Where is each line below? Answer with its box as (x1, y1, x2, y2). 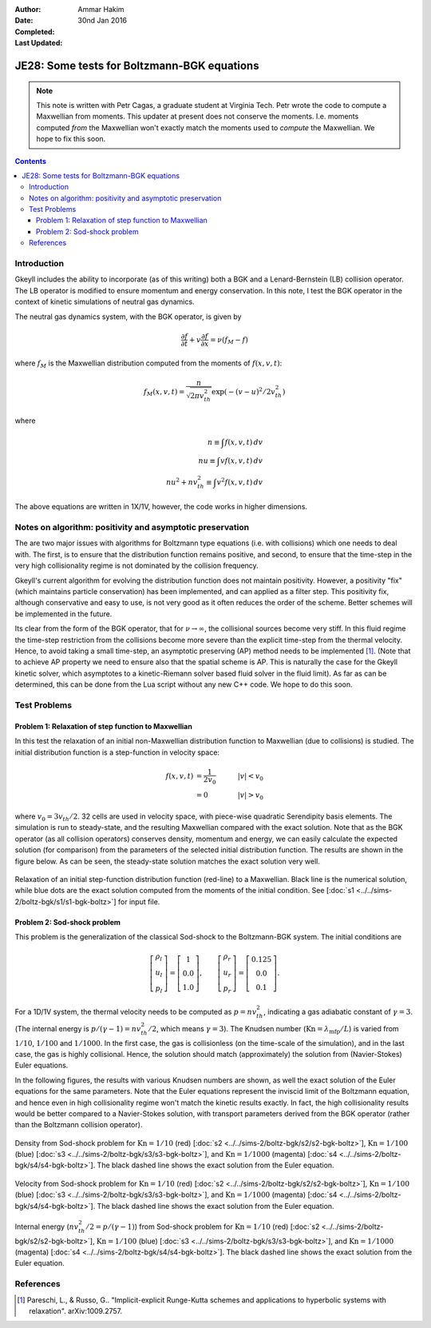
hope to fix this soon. (36, 134, 106, 144)
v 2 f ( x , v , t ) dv (216, 477, 263, 487)
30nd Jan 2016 (77, 16, 128, 26)
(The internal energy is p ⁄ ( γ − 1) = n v (14, 1023, 141, 1033)
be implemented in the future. (14, 608, 113, 619)
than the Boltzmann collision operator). (14, 1120, 143, 1130)
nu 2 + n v (166, 477, 198, 487)
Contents (14, 156, 47, 166)
